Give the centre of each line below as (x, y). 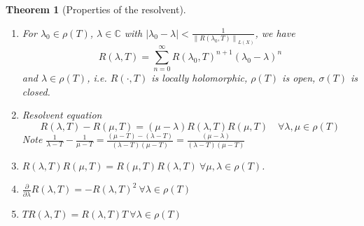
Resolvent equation (62, 115)
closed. (36, 91)
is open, (299, 78)
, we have (275, 32)
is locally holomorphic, (199, 78)
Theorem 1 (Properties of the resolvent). (96, 9)
